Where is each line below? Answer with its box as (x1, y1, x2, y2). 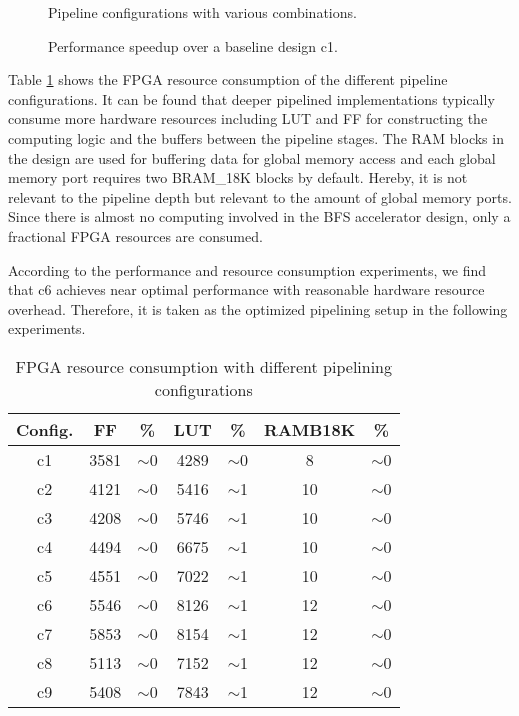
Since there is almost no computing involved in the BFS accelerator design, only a (8, 206, 511, 227)
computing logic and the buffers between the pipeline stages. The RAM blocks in (8, 127, 504, 148)
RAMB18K (264, 417, 356, 441)
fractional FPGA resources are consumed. (8, 225, 263, 246)
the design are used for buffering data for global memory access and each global (8, 147, 496, 168)
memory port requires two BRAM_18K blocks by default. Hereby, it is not (8, 167, 468, 188)
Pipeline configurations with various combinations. (48, 2, 357, 22)
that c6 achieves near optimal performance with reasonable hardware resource (8, 279, 485, 300)
